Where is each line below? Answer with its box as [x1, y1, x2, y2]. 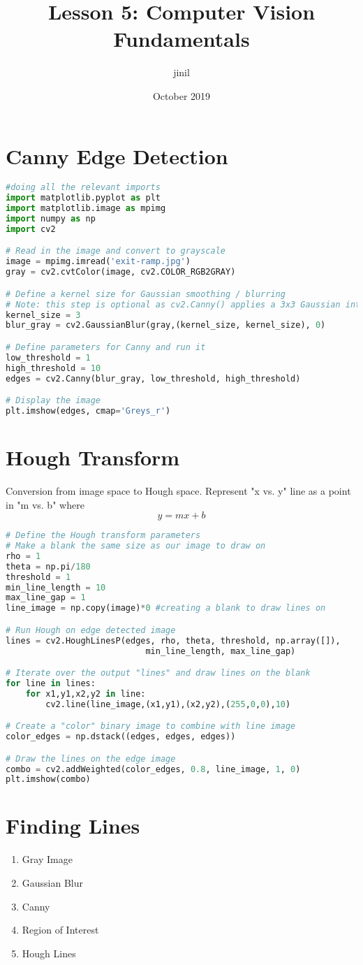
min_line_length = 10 [6, 582, 106, 593]
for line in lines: [6, 678, 96, 688]
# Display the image [6, 396, 101, 406]
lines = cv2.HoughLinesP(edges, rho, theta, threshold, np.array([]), [6, 635, 341, 646]
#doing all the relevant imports [6, 182, 161, 193]
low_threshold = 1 [6, 352, 91, 363]
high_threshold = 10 [6, 363, 101, 373]
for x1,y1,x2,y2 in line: [25, 688, 146, 699]
